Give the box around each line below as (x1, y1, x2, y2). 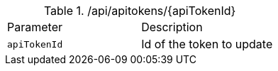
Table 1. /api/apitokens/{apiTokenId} (43, 4, 236, 18)
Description (141, 20, 203, 34)
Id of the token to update (141, 37, 273, 51)
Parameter (7, 20, 62, 34)
